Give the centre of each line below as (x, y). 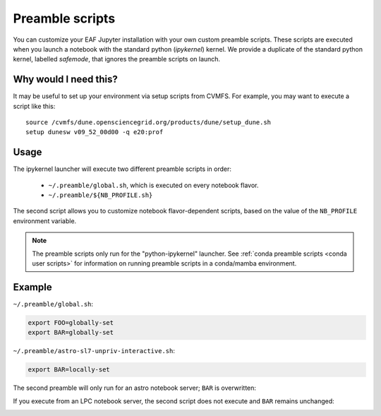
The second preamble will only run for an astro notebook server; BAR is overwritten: (135, 388)
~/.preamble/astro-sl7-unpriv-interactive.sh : (94, 351)
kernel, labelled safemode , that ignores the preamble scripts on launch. (117, 59)
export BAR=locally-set (69, 370)
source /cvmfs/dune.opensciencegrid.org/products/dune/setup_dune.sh (149, 123)
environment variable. (45, 221)
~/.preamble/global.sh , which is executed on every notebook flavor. (153, 185)
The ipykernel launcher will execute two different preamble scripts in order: (122, 169)
